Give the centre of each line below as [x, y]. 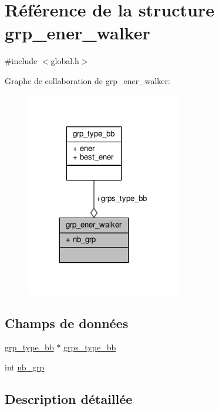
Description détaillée [69, 399]
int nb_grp [25, 367]
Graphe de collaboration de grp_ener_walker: [87, 80]
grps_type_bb [90, 347]
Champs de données [67, 323]
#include [21, 61]
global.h [65, 61]
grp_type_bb [29, 347]
